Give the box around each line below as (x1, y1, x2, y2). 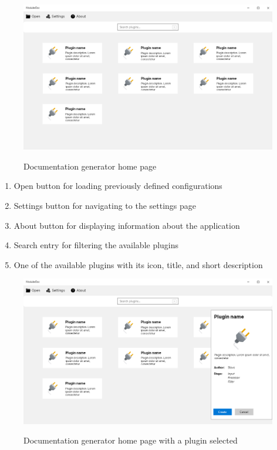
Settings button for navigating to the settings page (13, 199, 197, 211)
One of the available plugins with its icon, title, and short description (13, 258, 263, 270)
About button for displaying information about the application (13, 219, 240, 231)
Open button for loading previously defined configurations (13, 180, 222, 192)
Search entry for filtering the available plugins (13, 239, 179, 251)
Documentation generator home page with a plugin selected (23, 434, 238, 446)
